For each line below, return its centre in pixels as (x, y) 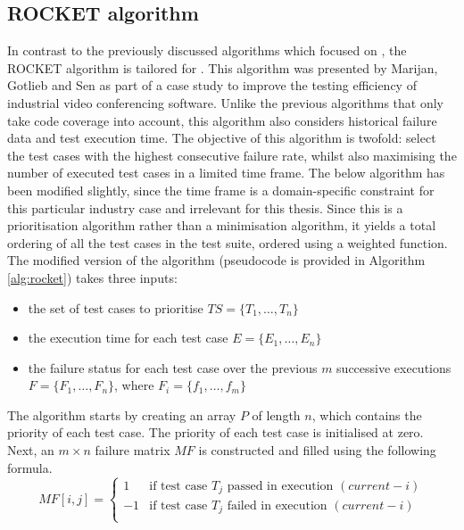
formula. (30, 467)
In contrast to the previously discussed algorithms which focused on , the (207, 50)
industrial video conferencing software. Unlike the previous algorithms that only (225, 102)
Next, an (31, 450)
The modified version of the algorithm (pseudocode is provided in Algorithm (216, 260)
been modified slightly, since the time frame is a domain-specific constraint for (221, 190)
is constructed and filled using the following (317, 450)
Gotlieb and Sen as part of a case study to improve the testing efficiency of (212, 85)
